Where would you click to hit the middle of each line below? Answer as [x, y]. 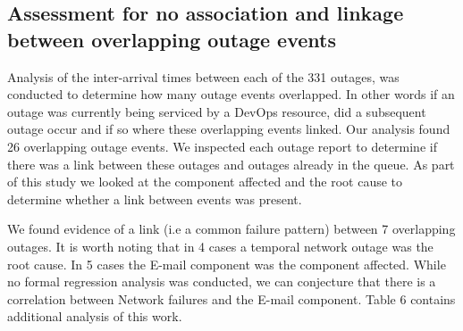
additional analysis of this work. [95, 316]
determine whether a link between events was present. [155, 199]
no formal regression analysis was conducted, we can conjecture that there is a [222, 281]
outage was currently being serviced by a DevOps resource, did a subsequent [217, 111]
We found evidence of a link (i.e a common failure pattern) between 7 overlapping [231, 229]
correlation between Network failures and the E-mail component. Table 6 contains [231, 298]
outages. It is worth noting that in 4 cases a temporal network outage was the [220, 246]
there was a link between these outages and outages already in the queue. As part [231, 164]
